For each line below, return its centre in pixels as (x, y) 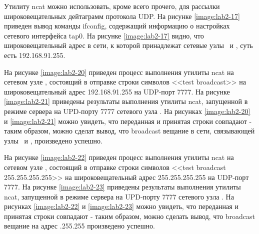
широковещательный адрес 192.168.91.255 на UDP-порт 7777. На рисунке (117, 91)
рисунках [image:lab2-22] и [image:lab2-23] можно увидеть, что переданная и (121, 206)
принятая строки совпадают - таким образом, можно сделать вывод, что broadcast (130, 216)
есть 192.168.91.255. (35, 55)
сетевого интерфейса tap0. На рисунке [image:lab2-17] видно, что (104, 35)
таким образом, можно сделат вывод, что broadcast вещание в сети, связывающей (129, 131)
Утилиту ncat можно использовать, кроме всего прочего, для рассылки (112, 6)
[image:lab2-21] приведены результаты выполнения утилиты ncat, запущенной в (126, 101)
